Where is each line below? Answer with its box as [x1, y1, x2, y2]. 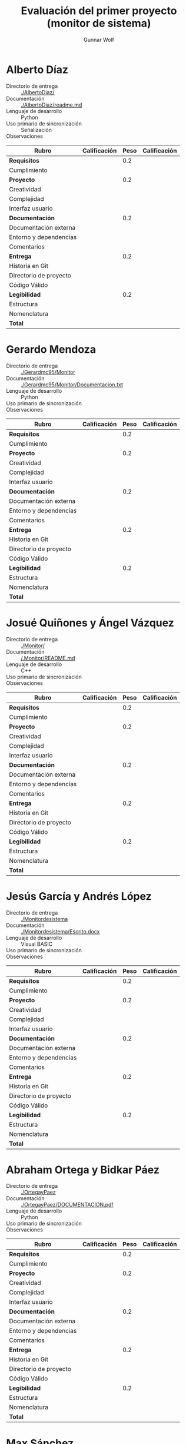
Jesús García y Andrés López [6, 889, 152, 903]
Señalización [21, 126, 52, 133]
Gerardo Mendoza [6, 343, 96, 356]
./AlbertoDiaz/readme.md [21, 101, 82, 108]
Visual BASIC [21, 940, 53, 948]
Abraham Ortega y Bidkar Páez [6, 1163, 160, 1176]
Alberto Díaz [6, 63, 69, 76]
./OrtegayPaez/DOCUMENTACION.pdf [21, 1201, 114, 1208]
